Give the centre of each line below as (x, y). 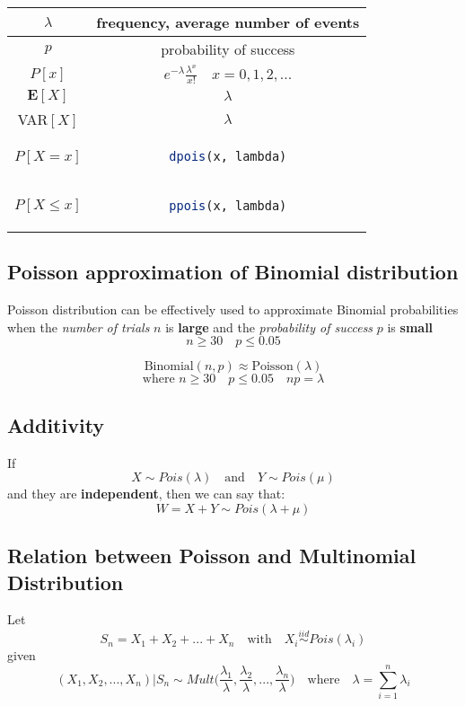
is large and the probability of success (269, 327)
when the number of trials (79, 327)
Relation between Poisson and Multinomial (212, 556)
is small (410, 327)
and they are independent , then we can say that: (146, 494)
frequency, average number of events (228, 22)
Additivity (56, 424)
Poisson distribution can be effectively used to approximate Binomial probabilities (233, 309)
